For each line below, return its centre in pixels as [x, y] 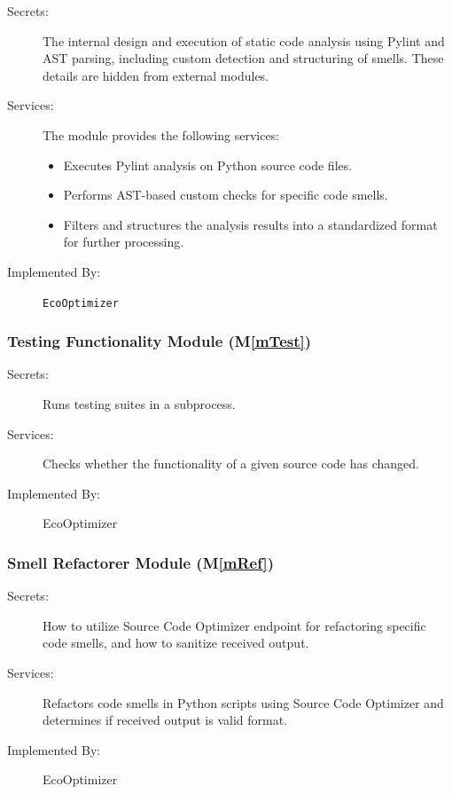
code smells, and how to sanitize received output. [176, 643]
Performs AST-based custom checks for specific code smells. [226, 195]
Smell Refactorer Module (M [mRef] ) [140, 562]
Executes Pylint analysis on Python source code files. [208, 165]
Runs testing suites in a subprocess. [139, 404]
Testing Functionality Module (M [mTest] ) [160, 341]
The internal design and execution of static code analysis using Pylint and [244, 40]
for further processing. [124, 242]
